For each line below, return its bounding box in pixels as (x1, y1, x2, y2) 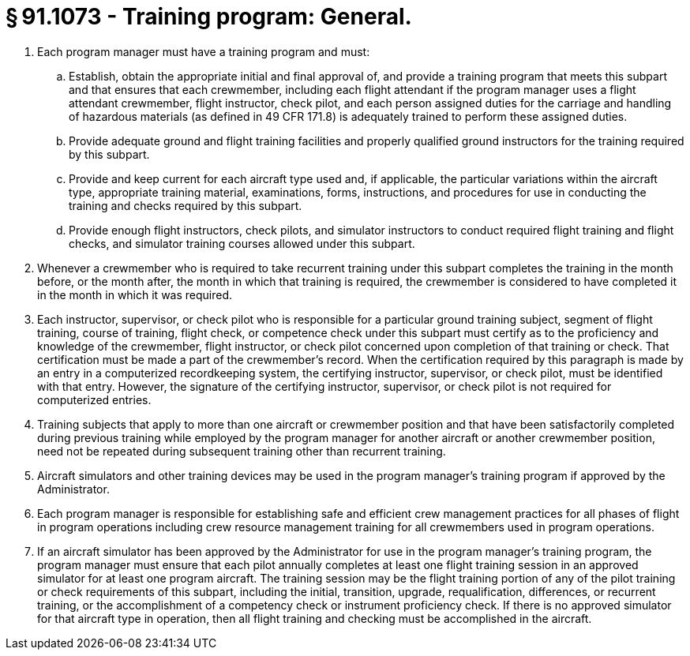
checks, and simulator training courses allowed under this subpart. (69, 236, 415, 250)
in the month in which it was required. (37, 287, 233, 302)
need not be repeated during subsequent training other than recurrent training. (37, 444, 446, 458)
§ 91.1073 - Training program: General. (6, 3, 412, 30)
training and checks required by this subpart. (69, 198, 302, 212)
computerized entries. (37, 392, 152, 407)
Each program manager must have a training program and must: (37, 44, 370, 58)
